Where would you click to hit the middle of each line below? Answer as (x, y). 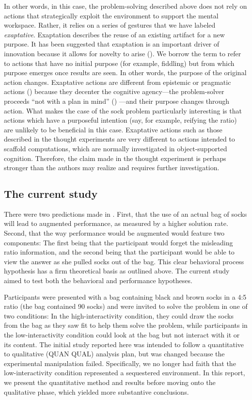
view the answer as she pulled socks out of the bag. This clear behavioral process (124, 261)
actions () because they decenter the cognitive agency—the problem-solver (114, 91)
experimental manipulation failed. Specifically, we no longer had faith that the (120, 363)
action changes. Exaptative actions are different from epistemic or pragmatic (118, 82)
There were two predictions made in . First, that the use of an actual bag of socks (126, 214)
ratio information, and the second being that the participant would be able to (119, 252)
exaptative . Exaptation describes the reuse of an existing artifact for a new (114, 34)
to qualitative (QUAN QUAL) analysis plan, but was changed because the (114, 354)
